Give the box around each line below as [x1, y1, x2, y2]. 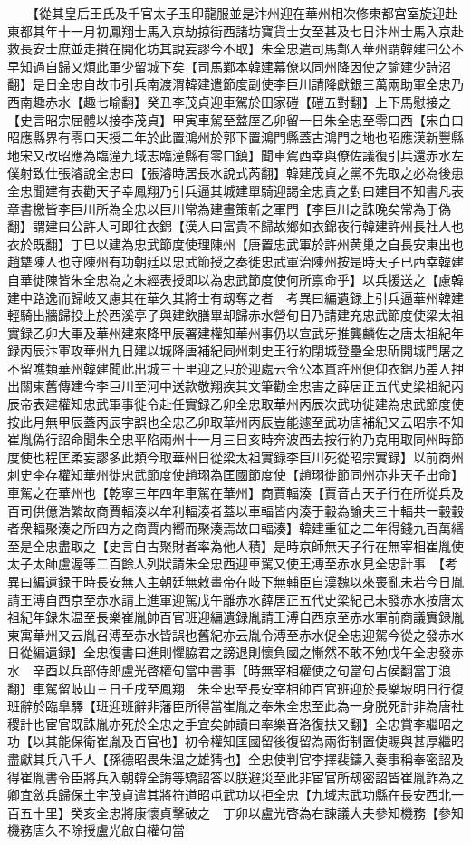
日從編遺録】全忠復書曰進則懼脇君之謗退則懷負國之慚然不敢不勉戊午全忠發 [7, 643, 451, 662]
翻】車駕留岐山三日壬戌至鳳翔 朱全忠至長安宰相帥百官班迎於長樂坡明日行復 [7, 678, 464, 697]
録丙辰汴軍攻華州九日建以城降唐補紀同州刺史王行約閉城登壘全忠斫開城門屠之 [7, 341, 464, 360]
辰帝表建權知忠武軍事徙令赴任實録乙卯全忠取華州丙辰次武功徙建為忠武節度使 [7, 394, 464, 413]
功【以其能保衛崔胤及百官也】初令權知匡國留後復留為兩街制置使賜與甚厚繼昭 [7, 732, 464, 751]
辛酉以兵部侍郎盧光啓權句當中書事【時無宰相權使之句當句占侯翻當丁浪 [32, 660, 451, 679]
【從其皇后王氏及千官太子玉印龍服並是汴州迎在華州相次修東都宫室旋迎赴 [32, 4, 457, 22]
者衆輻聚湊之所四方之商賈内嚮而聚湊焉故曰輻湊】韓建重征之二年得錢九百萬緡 [7, 519, 464, 538]
